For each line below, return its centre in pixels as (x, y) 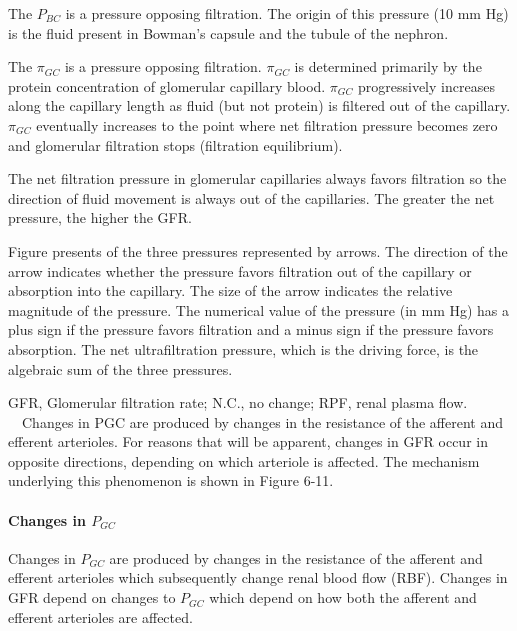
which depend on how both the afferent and (343, 597)
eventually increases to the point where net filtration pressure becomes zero (267, 124)
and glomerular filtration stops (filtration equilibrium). (175, 144)
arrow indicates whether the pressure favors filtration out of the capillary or (240, 270)
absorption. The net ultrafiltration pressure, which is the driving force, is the (243, 348)
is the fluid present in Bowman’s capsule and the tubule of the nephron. (228, 32)
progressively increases (426, 85)
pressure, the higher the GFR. (100, 217)
